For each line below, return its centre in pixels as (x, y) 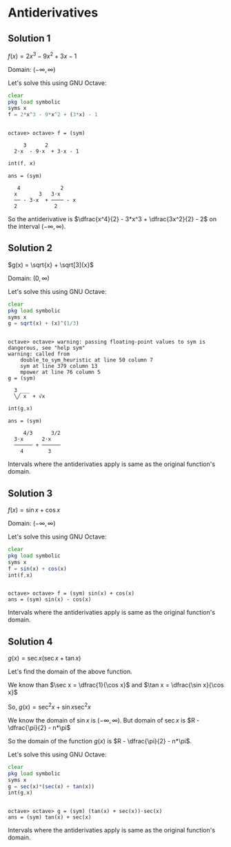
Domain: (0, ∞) (29, 278)
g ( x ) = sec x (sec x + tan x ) (44, 658)
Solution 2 (30, 248)
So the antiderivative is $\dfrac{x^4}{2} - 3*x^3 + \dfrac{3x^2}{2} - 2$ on (112, 219)
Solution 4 (30, 641)
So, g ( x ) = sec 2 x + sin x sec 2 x (50, 706)
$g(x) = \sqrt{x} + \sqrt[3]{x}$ (51, 265)
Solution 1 (29, 38)
